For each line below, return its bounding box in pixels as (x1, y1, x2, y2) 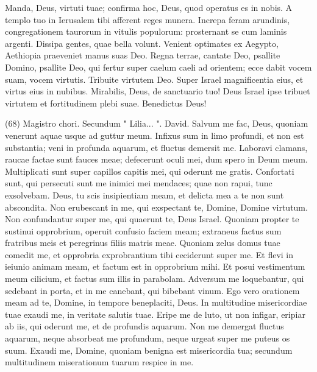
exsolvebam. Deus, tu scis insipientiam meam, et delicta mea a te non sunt (5, 188, 284, 201)
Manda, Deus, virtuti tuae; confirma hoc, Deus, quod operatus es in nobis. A (5, 1, 293, 13)
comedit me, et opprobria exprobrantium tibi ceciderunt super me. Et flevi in (5, 248, 294, 261)
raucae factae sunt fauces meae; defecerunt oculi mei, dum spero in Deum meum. (5, 153, 308, 166)
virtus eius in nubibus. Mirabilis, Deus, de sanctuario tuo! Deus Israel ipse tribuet (5, 85, 310, 97)
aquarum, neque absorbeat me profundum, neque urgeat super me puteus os (5, 332, 290, 345)
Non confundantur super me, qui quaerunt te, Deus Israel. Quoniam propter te (5, 212, 299, 225)
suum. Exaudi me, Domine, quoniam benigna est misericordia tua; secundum (5, 343, 293, 356)
